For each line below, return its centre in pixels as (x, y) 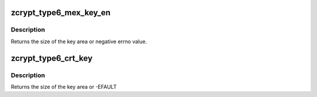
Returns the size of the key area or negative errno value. (79, 41)
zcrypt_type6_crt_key (52, 58)
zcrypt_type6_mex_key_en (61, 13)
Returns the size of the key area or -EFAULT (64, 86)
